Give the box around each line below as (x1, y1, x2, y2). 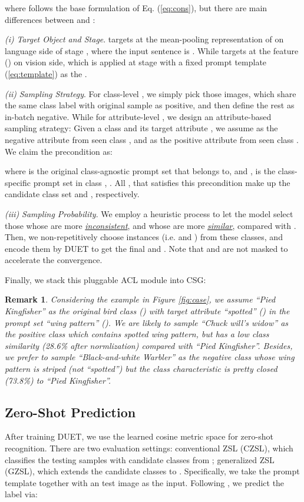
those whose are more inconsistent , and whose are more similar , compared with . (5, 219, 296, 231)
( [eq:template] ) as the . (5, 67, 87, 79)
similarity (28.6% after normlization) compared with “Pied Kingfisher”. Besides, (5, 339, 293, 351)
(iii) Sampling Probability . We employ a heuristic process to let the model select (5, 207, 293, 220)
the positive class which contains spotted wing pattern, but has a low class (5, 328, 269, 340)
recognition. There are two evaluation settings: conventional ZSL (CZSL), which (5, 442, 293, 454)
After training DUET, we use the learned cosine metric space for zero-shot (5, 430, 273, 443)
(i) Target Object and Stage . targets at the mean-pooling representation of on (5, 33, 284, 45)
